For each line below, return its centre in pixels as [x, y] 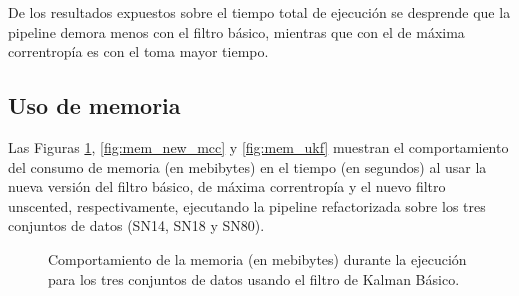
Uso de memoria [94, 105]
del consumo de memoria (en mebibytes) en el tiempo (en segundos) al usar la [247, 166]
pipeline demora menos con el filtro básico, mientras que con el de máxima [236, 31]
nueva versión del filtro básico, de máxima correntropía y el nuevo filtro [227, 186]
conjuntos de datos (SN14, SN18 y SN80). [136, 225]
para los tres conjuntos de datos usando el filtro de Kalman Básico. [254, 278]
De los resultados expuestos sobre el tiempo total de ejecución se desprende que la [259, 12]
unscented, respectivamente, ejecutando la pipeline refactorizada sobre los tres [247, 205]
